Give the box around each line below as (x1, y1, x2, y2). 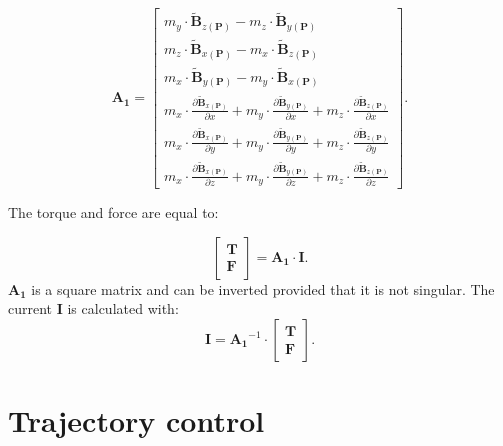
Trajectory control (8, 400, 265, 441)
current (8, 298, 53, 319)
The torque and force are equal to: (8, 202, 219, 223)
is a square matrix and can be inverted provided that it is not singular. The (31, 278, 495, 299)
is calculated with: (67, 298, 179, 319)
